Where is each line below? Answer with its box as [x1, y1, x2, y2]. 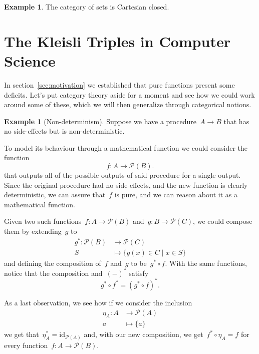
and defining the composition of [4, 257, 101, 268]
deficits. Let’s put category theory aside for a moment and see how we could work [4, 89, 255, 100]
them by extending [4, 226, 62, 236]
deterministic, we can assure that [4, 189, 106, 200]
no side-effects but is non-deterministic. [4, 126, 125, 136]
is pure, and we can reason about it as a [114, 189, 237, 200]
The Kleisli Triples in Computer [4, 31, 230, 51]
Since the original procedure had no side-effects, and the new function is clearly [4, 179, 248, 190]
